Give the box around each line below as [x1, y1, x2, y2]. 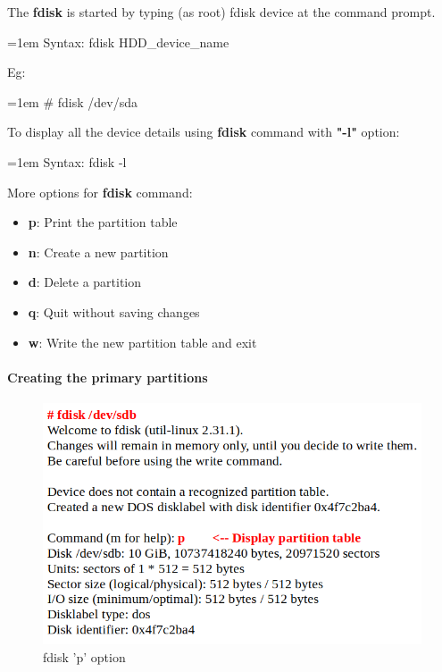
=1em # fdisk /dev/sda [7, 92, 138, 111]
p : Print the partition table [28, 213, 178, 231]
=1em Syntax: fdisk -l [7, 152, 127, 171]
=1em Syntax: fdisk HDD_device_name [7, 32, 229, 51]
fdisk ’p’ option [43, 648, 126, 667]
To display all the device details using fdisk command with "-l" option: [7, 122, 400, 141]
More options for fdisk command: [7, 182, 193, 201]
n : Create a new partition [28, 242, 169, 261]
